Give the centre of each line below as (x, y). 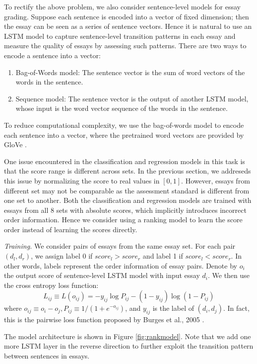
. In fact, (236, 308)
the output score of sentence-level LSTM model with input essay (102, 275)
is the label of (173, 308)
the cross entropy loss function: (51, 285)
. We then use (229, 275)
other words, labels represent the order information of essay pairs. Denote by (121, 265)
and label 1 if (163, 256)
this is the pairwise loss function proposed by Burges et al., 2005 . (104, 319)
